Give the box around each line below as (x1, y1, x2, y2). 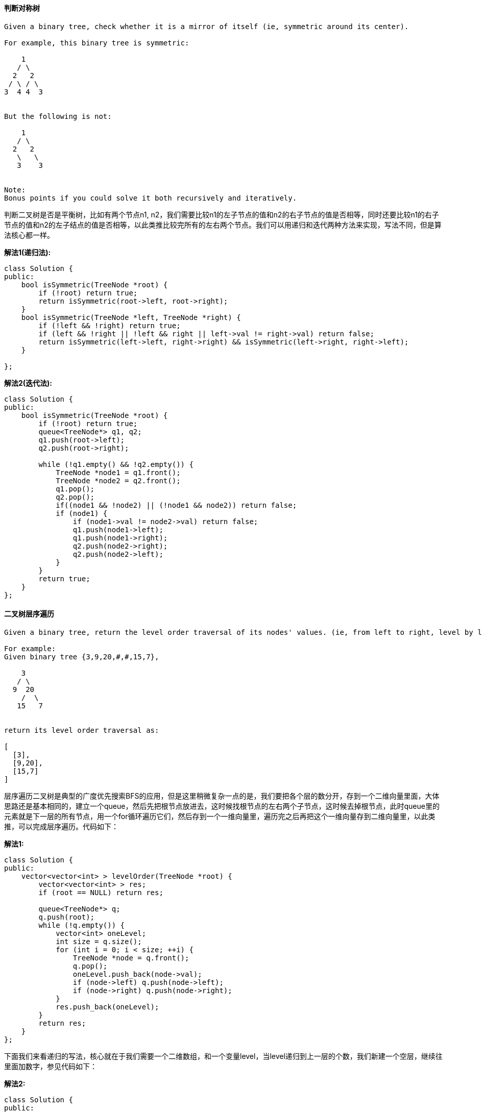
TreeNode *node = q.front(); (73, 953, 189, 962)
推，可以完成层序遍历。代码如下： (4, 822, 118, 831)
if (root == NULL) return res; (38, 888, 163, 897)
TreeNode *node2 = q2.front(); (56, 476, 181, 485)
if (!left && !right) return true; (38, 321, 181, 330)
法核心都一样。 (4, 230, 54, 239)
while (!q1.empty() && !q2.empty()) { (38, 460, 194, 468)
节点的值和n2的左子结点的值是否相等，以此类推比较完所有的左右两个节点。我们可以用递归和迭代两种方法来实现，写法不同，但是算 (4, 220, 442, 229)
